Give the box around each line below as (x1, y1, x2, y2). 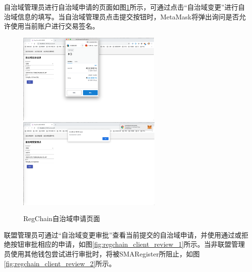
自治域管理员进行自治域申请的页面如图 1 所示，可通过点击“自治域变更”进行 (4, 2, 238, 12)
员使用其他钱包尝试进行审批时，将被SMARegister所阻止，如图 (4, 248, 200, 258)
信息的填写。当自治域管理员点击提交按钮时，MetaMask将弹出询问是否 (17, 11, 239, 21)
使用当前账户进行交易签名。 (10, 21, 99, 31)
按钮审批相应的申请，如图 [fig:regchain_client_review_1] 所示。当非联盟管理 (10, 239, 245, 249)
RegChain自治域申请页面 (23, 213, 101, 224)
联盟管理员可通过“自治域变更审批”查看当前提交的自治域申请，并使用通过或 (4, 229, 242, 240)
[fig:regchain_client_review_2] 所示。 (4, 258, 116, 268)
